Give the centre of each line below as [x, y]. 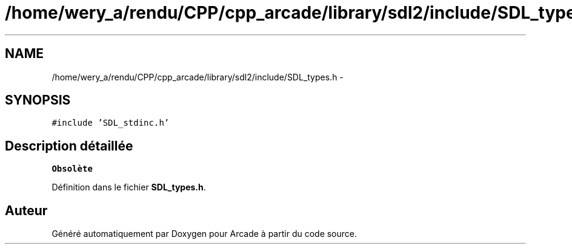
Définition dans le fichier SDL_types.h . [129, 187]
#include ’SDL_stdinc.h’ [111, 123]
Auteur [26, 210]
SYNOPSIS [38, 100]
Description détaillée [69, 146]
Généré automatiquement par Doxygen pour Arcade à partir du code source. [205, 234]
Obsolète [72, 169]
